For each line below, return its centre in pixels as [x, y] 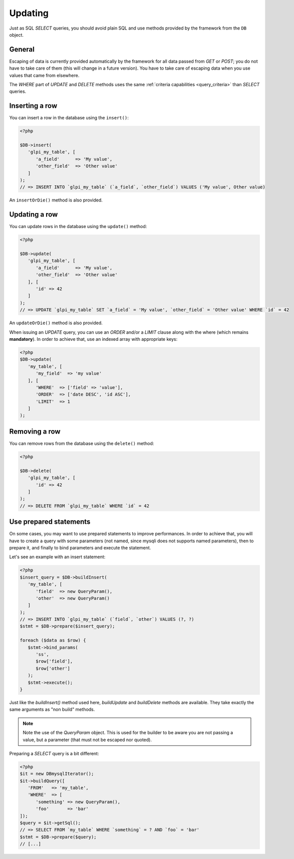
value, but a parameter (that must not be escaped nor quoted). [87, 740]
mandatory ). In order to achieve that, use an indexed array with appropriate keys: [93, 339]
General [22, 49]
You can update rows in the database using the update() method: [78, 227]
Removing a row [35, 431]
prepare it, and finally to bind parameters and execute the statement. [80, 548]
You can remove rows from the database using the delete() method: [82, 443]
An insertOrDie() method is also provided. [56, 200]
